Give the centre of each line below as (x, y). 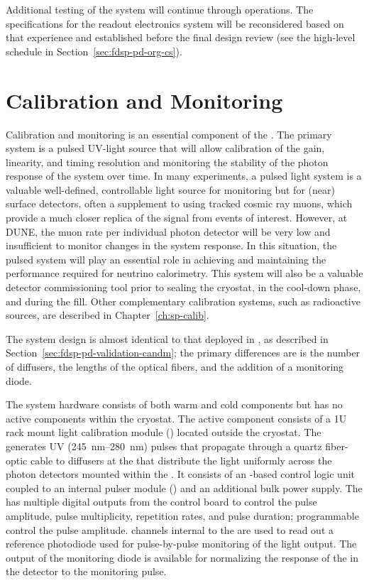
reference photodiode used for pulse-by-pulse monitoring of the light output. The (181, 544)
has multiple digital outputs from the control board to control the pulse (161, 502)
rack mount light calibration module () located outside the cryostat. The (164, 432)
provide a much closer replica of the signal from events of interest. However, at (177, 218)
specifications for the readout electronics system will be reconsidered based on (175, 23)
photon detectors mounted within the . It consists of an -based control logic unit (181, 474)
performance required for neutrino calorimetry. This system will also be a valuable (184, 273)
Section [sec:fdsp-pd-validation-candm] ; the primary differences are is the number (183, 353)
